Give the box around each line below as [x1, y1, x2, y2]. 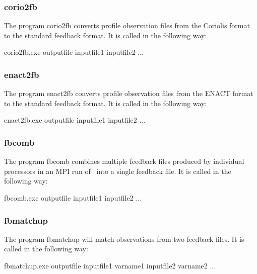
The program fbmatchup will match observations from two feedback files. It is [4, 233, 244, 244]
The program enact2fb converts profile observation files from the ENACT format [4, 88, 253, 99]
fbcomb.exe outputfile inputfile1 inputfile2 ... [4, 193, 142, 203]
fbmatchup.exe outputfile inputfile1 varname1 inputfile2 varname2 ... [4, 260, 216, 270]
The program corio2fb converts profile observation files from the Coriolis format [4, 20, 250, 31]
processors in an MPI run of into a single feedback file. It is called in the [4, 165, 231, 176]
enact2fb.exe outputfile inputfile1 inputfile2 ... [4, 115, 146, 125]
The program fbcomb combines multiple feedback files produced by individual [4, 156, 244, 166]
